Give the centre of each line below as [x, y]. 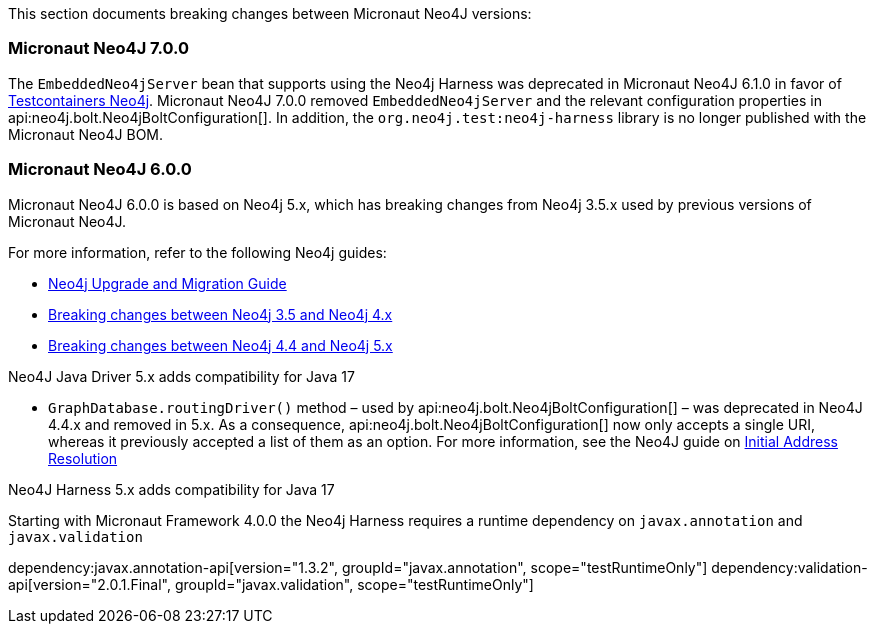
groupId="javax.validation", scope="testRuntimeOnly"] [354, 584]
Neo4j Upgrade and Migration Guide [167, 283]
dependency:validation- [789, 567]
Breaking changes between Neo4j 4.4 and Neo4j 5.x [220, 345]
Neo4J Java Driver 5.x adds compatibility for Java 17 [181, 376]
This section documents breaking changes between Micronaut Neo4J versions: [270, 13]
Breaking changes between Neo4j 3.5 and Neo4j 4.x [220, 314]
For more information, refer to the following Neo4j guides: [197, 252]
